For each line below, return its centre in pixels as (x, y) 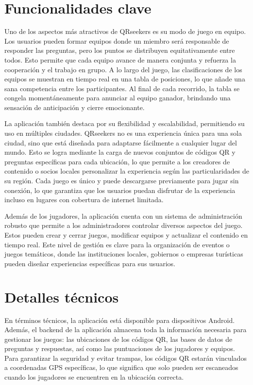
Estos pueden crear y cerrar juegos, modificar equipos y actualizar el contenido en (126, 235)
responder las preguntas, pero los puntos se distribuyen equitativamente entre (120, 50)
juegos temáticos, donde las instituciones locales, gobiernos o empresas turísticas (124, 254)
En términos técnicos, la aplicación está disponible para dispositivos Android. (120, 320)
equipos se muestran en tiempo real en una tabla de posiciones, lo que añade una (125, 79)
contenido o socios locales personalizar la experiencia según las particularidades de (127, 171)
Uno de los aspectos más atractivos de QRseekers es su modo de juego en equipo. (125, 31)
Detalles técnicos (62, 297)
